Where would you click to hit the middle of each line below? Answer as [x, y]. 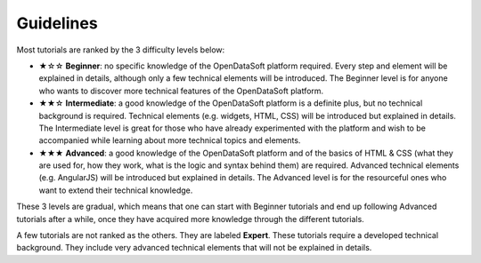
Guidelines [57, 23]
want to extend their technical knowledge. [116, 190]
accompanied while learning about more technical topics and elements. [170, 140]
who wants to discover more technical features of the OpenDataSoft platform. [181, 91]
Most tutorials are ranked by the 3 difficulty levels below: [121, 50]
